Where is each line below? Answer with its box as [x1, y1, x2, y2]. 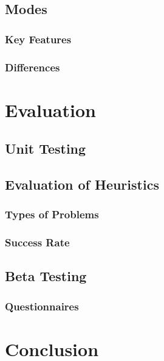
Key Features [5, 31, 72, 46]
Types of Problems [5, 207, 99, 222]
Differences [5, 59, 60, 74]
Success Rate [5, 235, 70, 250]
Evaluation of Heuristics [5, 175, 159, 194]
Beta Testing [5, 266, 87, 285]
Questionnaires [5, 298, 79, 313]
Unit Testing [5, 139, 86, 158]
